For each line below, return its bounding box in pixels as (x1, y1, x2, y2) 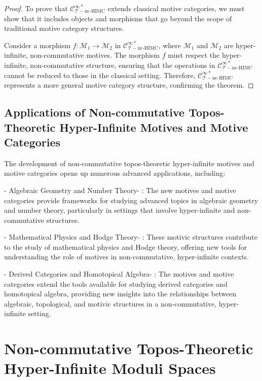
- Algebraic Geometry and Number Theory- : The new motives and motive (4, 184, 236, 195)
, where (158, 40, 181, 50)
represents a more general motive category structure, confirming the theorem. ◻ (4, 80, 254, 90)
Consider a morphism (4, 40, 70, 50)
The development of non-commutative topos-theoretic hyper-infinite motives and (4, 158, 254, 168)
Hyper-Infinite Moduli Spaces (4, 358, 216, 378)
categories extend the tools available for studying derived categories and (4, 278, 228, 289)
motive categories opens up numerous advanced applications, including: (4, 168, 226, 178)
